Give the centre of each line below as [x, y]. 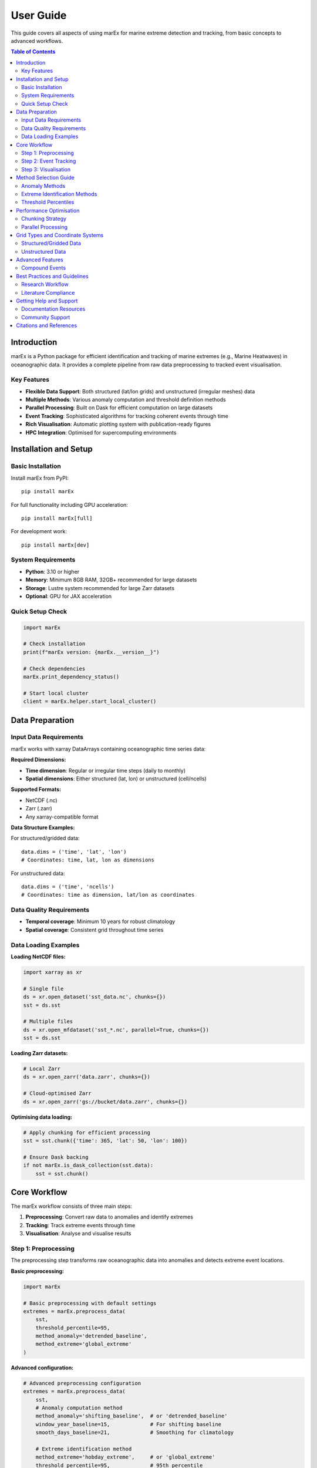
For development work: [39, 531]
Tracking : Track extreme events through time [80, 1225]
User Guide [39, 15]
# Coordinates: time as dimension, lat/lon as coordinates [108, 895]
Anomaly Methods [43, 186]
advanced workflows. [37, 41]
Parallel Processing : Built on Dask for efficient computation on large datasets [119, 408]
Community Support [46, 317]
